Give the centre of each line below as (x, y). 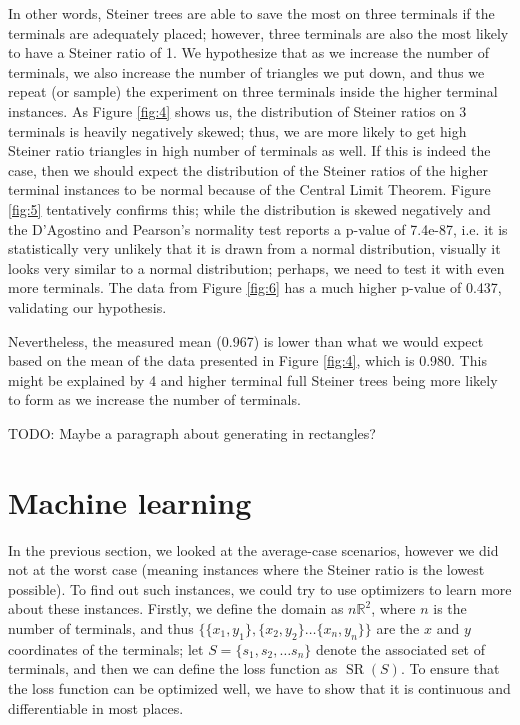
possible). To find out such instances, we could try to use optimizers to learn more (260, 588)
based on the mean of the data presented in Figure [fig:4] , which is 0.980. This (247, 360)
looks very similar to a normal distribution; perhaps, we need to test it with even (256, 267)
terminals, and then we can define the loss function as (173, 668)
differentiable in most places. (96, 707)
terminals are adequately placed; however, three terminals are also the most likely (258, 32)
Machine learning (130, 501)
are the (398, 627)
